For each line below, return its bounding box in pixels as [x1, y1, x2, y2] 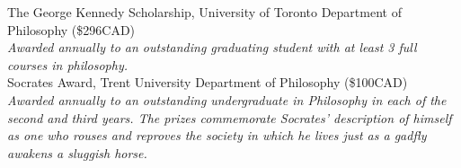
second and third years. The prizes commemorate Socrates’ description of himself [7, 108, 452, 127]
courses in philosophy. [7, 55, 129, 74]
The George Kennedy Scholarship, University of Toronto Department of [7, 3, 402, 21]
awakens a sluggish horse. [7, 143, 147, 162]
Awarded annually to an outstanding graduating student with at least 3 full [7, 38, 417, 57]
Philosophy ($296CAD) [7, 20, 136, 39]
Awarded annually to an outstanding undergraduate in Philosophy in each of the [7, 90, 447, 109]
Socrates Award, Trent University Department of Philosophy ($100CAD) [7, 73, 408, 92]
